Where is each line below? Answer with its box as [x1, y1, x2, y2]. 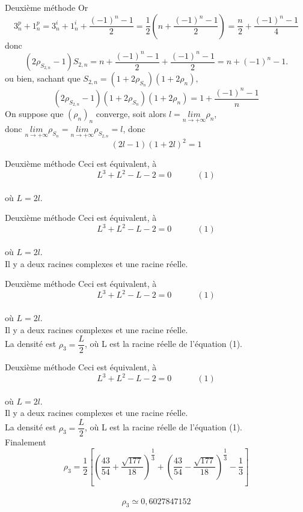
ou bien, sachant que [5, 72, 81, 85]
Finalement [5, 436, 46, 448]
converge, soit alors [96, 107, 167, 120]
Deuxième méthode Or [5, 1, 88, 13]
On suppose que [5, 107, 64, 120]
